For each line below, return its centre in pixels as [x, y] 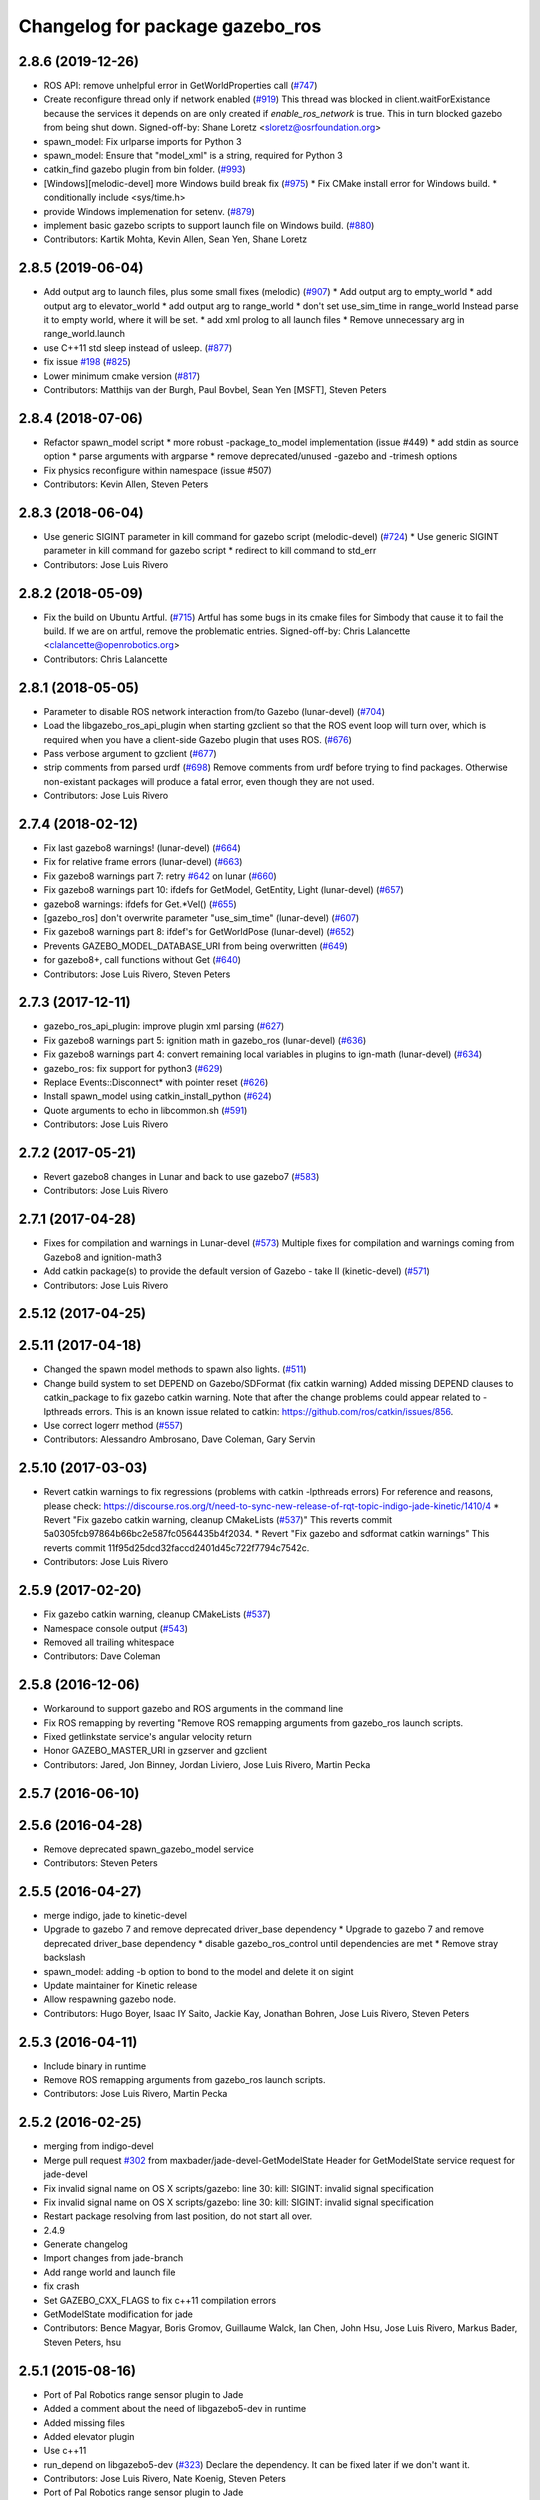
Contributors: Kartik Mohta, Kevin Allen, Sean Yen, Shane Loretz [175, 239]
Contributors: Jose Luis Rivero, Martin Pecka [135, 2094]
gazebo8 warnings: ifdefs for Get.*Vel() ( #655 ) [140, 904]
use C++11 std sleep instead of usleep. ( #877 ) [138, 347]
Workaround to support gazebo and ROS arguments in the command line [193, 1709]
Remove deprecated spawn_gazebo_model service [148, 1849]
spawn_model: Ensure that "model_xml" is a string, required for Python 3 [193, 156]
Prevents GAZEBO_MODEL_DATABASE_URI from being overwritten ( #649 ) [196, 946]
